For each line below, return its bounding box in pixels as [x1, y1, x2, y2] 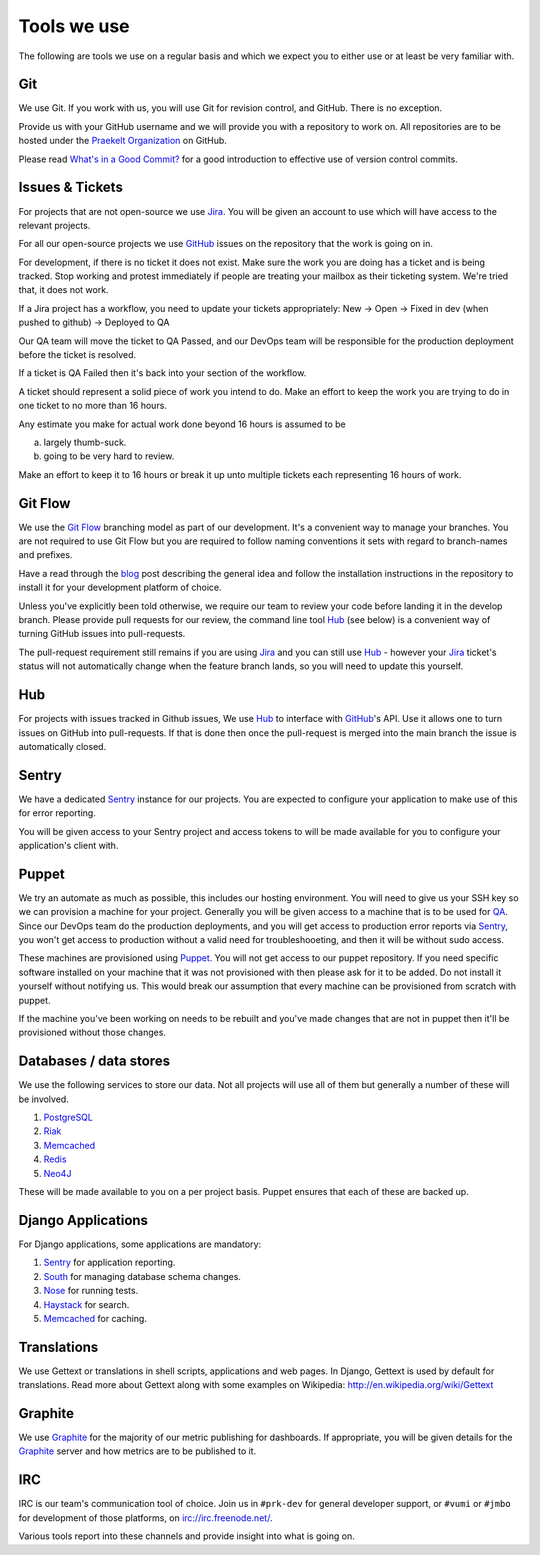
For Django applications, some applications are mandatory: [18, 1238, 262, 1250]
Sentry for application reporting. [43, 1256, 176, 1269]
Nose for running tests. [43, 1285, 139, 1297]
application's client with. [18, 839, 119, 851]
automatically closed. [18, 740, 107, 752]
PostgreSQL [43, 1111, 94, 1124]
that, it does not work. [18, 284, 109, 296]
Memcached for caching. [43, 1312, 147, 1324]
